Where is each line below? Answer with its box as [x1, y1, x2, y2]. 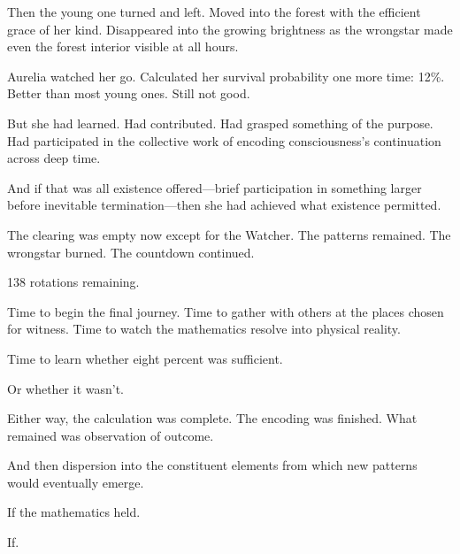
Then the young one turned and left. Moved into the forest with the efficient [7, 3, 421, 20]
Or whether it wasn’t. [7, 379, 124, 397]
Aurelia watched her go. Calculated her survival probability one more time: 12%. [7, 66, 445, 85]
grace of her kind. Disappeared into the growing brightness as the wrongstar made [7, 19, 453, 38]
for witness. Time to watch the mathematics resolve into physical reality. [7, 319, 401, 338]
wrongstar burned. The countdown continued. [7, 242, 255, 261]
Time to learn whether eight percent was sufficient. [7, 349, 283, 367]
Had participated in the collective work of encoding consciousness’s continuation [7, 131, 441, 150]
